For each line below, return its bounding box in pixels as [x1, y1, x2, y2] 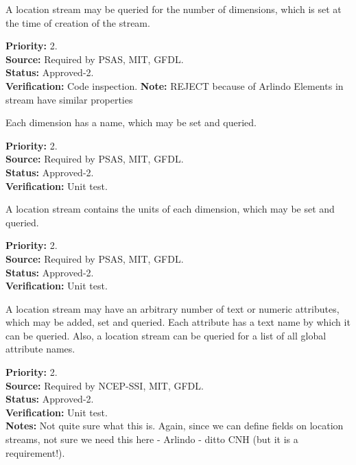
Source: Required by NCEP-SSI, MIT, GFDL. [5, 378, 204, 392]
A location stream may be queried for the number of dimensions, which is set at [5, 2, 342, 16]
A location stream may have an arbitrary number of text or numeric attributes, [5, 301, 340, 315]
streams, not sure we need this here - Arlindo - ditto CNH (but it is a [5, 432, 298, 446]
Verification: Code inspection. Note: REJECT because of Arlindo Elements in [5, 78, 344, 93]
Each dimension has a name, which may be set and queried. [5, 115, 257, 130]
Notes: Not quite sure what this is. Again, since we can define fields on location [5, 418, 344, 433]
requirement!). [5, 445, 65, 460]
